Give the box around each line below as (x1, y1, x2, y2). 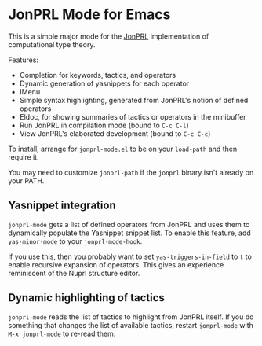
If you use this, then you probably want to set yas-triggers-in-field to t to (8, 252, 253, 261)
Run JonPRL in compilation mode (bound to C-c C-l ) (19, 120, 190, 130)
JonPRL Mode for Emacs (8, 6, 171, 24)
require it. (8, 152, 39, 162)
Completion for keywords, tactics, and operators (19, 70, 176, 79)
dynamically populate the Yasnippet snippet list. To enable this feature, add (8, 228, 251, 237)
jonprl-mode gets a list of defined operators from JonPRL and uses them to (8, 219, 250, 229)
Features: (8, 55, 39, 64)
